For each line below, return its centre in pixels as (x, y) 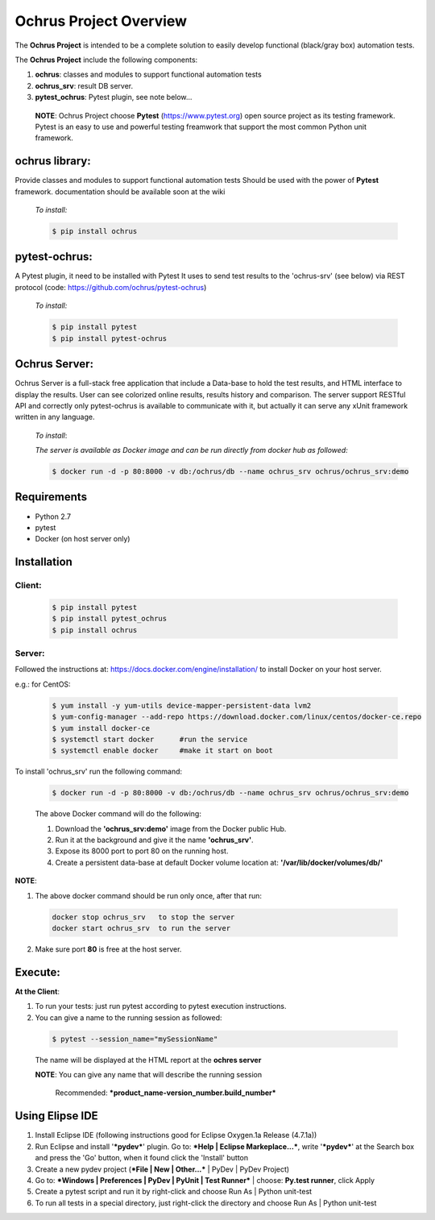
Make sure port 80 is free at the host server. (108, 949)
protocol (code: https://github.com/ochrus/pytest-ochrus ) (111, 287)
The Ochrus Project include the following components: (106, 60)
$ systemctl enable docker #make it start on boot (162, 751)
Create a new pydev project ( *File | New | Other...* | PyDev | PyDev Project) (162, 1169)
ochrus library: (53, 161)
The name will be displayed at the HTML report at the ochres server (148, 1060)
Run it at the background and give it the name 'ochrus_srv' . (154, 840)
